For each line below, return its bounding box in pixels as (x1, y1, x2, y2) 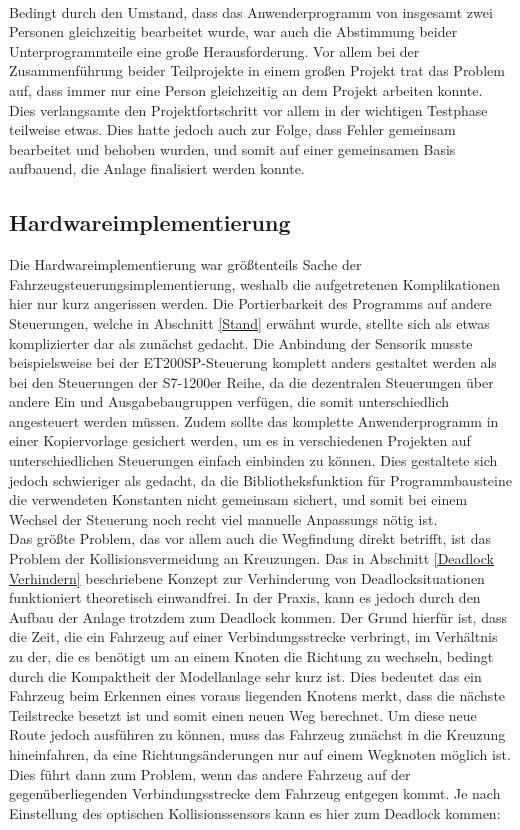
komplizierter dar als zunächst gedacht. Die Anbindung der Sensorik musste (9, 332, 473, 353)
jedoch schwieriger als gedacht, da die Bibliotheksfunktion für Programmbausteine (9, 469, 512, 490)
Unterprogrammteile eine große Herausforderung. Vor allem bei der (9, 40, 420, 61)
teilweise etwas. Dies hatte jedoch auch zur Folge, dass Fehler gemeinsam (9, 119, 456, 140)
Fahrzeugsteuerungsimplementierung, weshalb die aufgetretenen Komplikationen (9, 273, 501, 294)
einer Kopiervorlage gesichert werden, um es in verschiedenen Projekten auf (9, 430, 471, 451)
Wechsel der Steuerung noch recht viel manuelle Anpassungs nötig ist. (9, 508, 438, 529)
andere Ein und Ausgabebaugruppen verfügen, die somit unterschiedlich (9, 391, 450, 412)
